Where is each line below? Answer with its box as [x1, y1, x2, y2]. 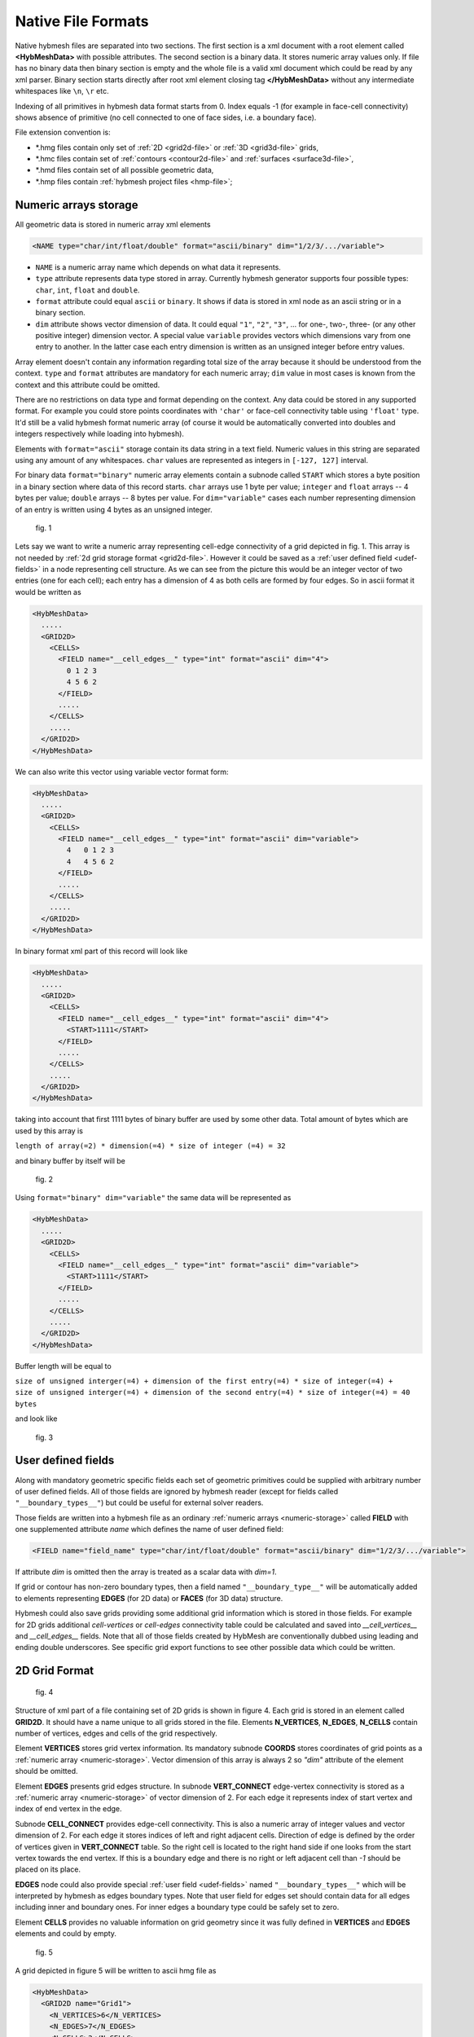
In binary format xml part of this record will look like [15, 946, 188, 957]
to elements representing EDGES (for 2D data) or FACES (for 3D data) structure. [15, 1593, 283, 1603]
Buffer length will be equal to [15, 1361, 112, 1370]
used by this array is [15, 1125, 83, 1136]
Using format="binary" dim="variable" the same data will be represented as [15, 1193, 292, 1203]
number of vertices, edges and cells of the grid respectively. [15, 1728, 217, 1738]
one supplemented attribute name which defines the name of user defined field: [15, 1524, 284, 1534]
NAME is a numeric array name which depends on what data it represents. [35, 262, 281, 272]
